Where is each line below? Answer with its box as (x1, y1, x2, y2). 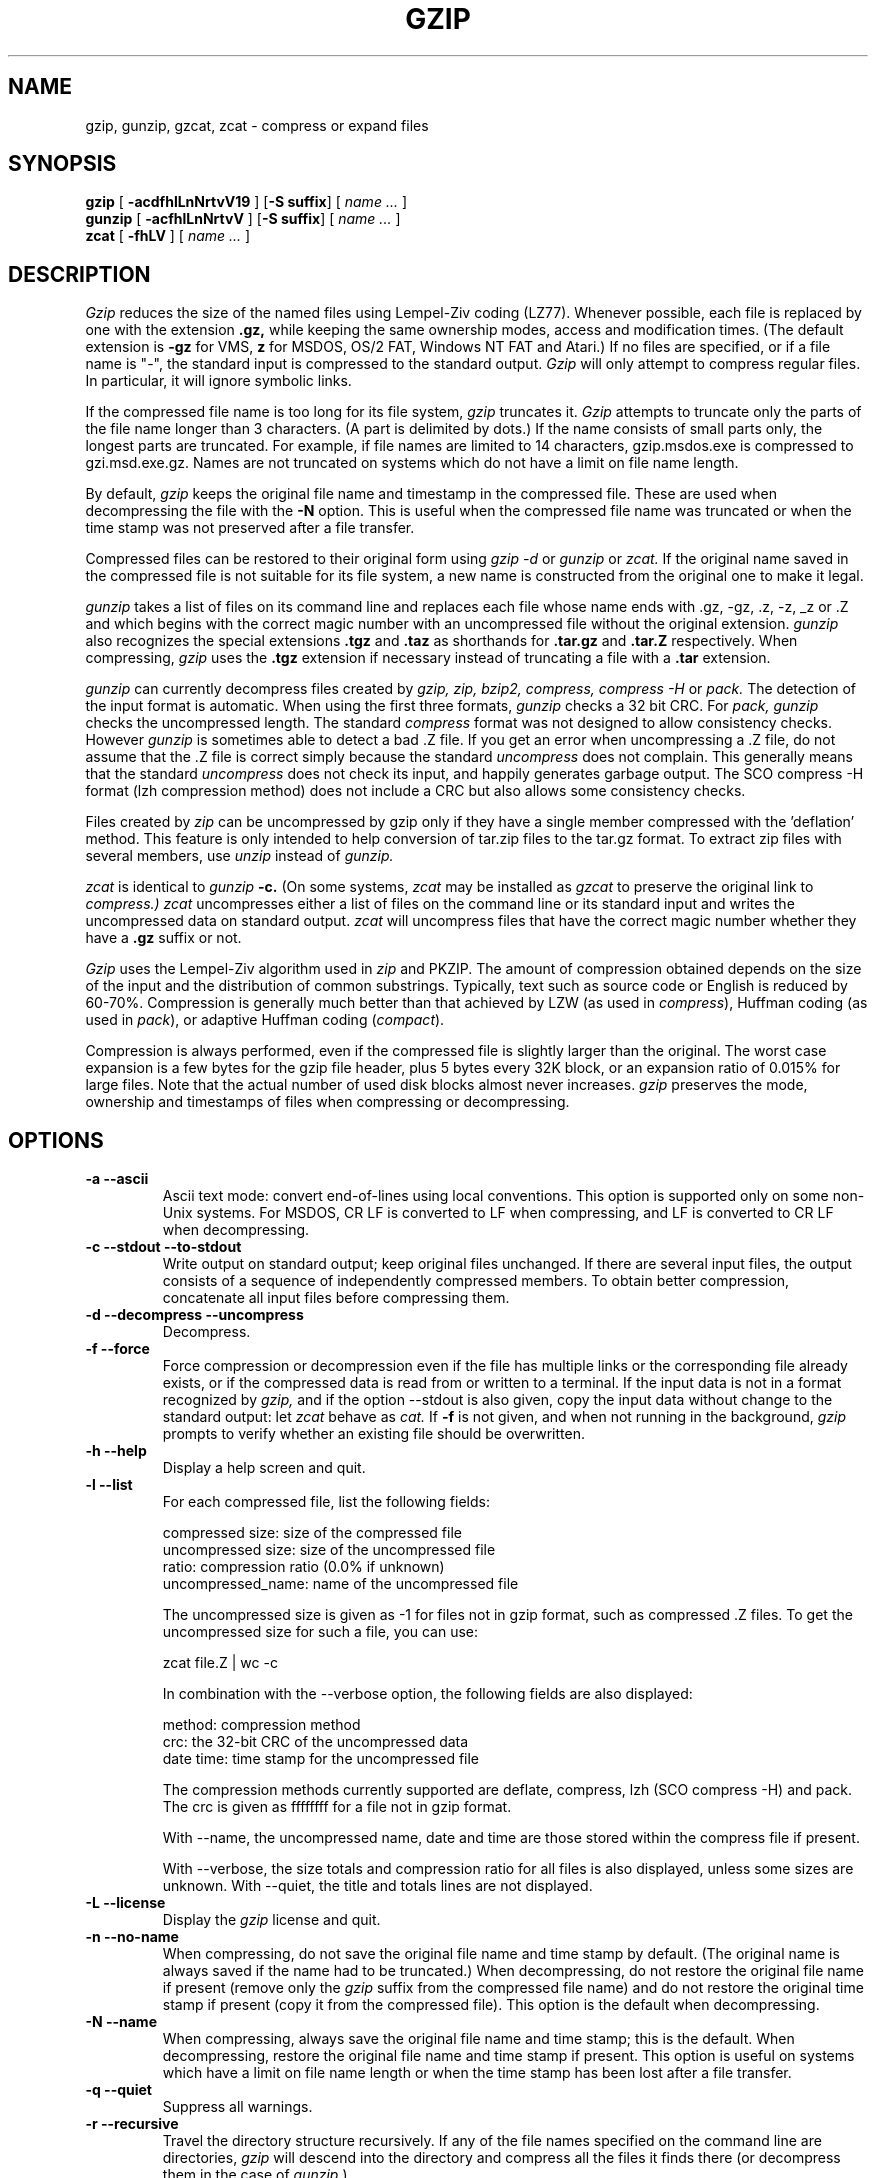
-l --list (85, 1476, 133, 1494)
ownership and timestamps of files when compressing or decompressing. (85, 1093, 570, 1111)
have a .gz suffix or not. (85, 929, 242, 947)
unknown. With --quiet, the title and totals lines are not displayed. (162, 1877, 593, 1895)
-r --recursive (85, 2115, 179, 2133)
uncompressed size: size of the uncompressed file (162, 1541, 496, 1559)
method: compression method (162, 1716, 361, 1734)
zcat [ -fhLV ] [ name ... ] (85, 227, 251, 245)
